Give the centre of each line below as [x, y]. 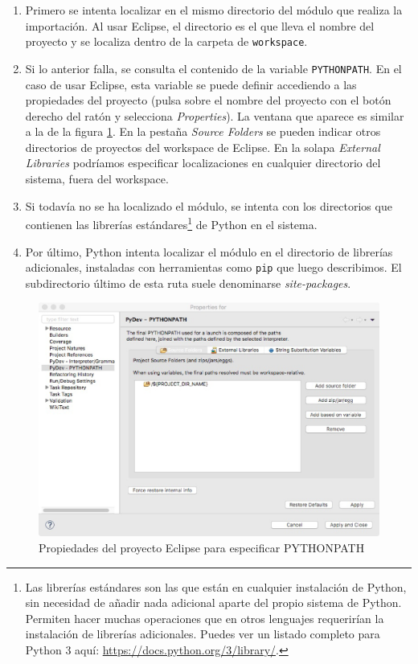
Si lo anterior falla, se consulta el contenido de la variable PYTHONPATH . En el [213, 68]
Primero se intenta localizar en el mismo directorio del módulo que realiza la [214, 10]
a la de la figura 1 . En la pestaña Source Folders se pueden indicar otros [203, 131]
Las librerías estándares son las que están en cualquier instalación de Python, [216, 586]
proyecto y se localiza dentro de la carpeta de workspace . [166, 41]
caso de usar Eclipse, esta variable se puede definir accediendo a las [191, 84]
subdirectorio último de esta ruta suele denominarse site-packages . [188, 283]
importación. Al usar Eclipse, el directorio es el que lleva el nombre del [200, 25]
